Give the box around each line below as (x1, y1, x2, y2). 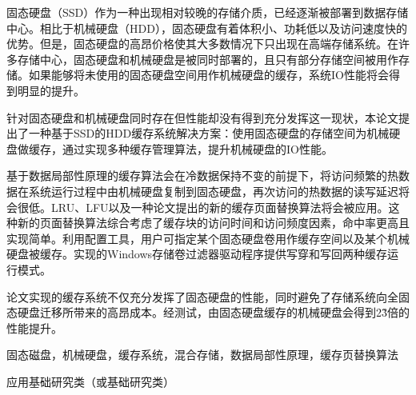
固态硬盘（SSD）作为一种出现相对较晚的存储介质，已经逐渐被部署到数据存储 (6, 4, 409, 20)
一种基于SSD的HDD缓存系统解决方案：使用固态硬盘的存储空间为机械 (28, 125, 390, 142)
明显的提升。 (17, 82, 85, 98)
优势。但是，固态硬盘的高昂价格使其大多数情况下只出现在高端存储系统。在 (6, 35, 398, 52)
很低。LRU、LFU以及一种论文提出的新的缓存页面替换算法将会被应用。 (17, 198, 389, 215)
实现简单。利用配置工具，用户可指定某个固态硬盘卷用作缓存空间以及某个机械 (6, 229, 410, 246)
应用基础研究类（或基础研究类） (6, 373, 174, 389)
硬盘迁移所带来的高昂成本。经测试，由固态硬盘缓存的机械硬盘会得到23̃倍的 (17, 304, 410, 321)
